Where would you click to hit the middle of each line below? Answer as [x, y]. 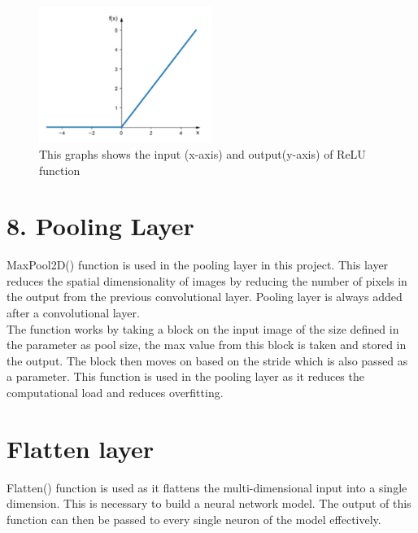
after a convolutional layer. [73, 313]
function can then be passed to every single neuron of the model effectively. [194, 519]
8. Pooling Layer [100, 226]
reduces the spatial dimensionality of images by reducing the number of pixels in [207, 280]
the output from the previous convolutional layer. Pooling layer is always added [205, 297]
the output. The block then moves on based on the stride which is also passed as [207, 360]
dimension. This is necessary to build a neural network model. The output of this [209, 503]
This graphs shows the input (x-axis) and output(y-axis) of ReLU [202, 153]
